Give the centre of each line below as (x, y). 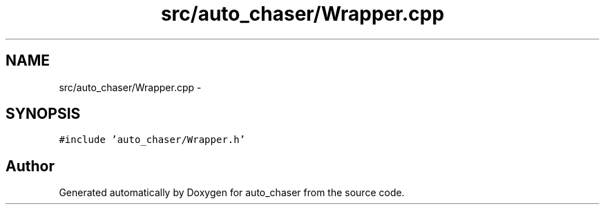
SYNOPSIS (43, 114)
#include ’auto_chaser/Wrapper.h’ (152, 140)
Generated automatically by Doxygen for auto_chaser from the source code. (232, 193)
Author (30, 166)
